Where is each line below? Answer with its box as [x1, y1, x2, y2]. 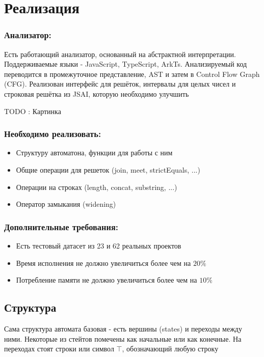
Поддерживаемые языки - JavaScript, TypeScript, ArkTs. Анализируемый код [4, 59, 247, 69]
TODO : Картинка [4, 105, 61, 116]
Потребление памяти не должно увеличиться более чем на [16, 274, 197, 285]
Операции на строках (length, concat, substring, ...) [16, 181, 177, 192]
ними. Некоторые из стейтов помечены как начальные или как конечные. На [4, 333, 242, 344]
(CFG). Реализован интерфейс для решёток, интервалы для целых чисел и [4, 78, 236, 89]
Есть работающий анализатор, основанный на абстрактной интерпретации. [4, 48, 236, 59]
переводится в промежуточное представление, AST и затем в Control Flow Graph [4, 68, 260, 79]
